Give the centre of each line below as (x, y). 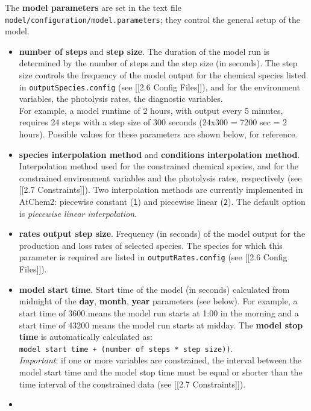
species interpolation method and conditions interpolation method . (159, 154)
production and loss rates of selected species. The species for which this (151, 245)
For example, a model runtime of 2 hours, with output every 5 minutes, (151, 110)
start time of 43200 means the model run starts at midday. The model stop (161, 325)
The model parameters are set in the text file (93, 7)
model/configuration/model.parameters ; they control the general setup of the (153, 19)
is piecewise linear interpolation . (78, 213)
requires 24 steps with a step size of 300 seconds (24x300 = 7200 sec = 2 (153, 122)
